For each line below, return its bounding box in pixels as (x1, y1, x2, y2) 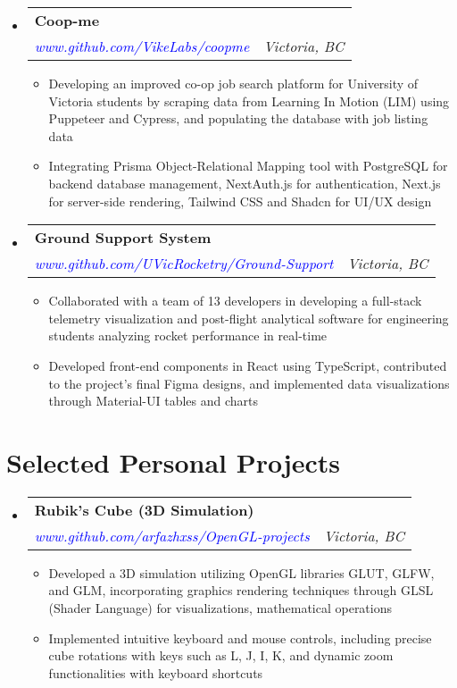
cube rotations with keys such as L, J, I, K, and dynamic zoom (48, 646, 394, 665)
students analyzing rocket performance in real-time (48, 326, 328, 345)
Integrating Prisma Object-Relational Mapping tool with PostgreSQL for (48, 156, 448, 175)
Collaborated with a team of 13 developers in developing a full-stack (48, 291, 422, 310)
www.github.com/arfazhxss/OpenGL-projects (34, 524, 310, 546)
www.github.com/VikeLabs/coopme (34, 36, 250, 56)
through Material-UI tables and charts (48, 391, 258, 410)
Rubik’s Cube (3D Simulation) (34, 499, 254, 520)
